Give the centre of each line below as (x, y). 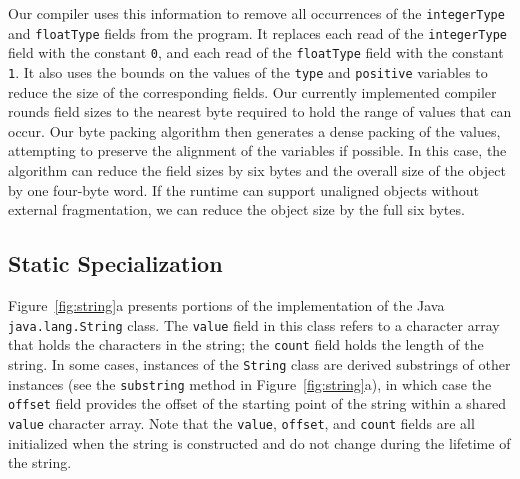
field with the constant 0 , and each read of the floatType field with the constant (256, 52)
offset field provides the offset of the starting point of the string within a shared (257, 403)
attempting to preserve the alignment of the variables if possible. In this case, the (257, 150)
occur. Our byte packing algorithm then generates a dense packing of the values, (254, 130)
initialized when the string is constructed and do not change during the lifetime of (259, 442)
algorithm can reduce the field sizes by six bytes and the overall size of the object (257, 170)
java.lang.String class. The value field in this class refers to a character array (254, 324)
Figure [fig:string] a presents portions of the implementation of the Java (226, 304)
